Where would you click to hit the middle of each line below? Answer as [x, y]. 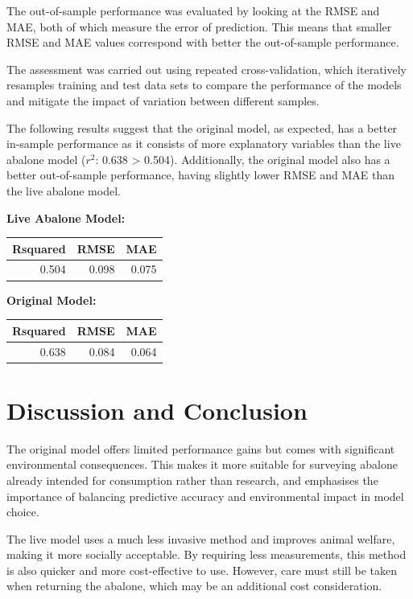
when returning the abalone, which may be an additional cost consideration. [194, 586]
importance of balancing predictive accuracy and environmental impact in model [205, 496]
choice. [23, 512]
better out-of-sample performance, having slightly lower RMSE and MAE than [200, 175]
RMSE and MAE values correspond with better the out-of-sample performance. [203, 42]
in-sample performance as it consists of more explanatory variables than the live [204, 144]
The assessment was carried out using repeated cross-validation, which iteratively [206, 69]
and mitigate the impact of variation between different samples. [163, 100]
